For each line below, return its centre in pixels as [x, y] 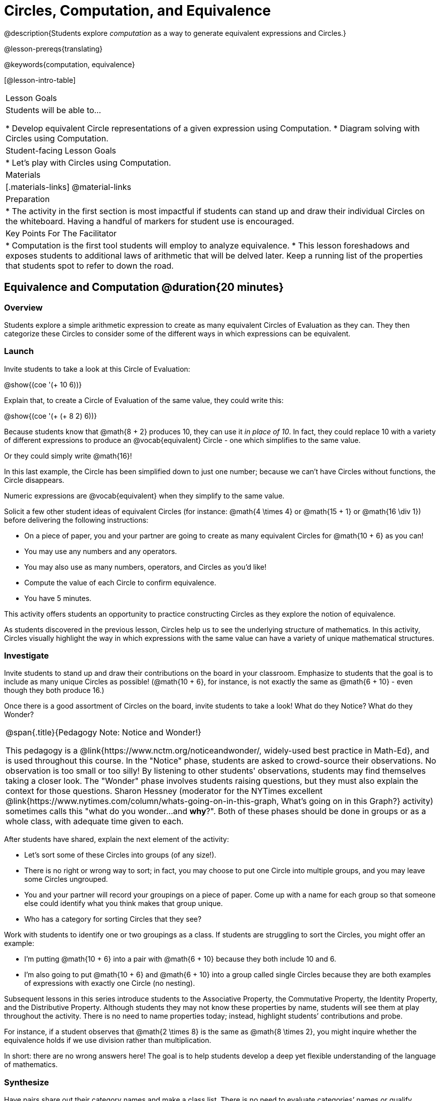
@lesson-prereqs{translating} [53, 48]
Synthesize [27, 1082]
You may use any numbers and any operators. [101, 551]
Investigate [26, 656]
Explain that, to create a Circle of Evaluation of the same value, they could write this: [144, 400]
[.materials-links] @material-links [68, 187]
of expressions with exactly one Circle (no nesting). [110, 983]
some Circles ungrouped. [66, 879]
